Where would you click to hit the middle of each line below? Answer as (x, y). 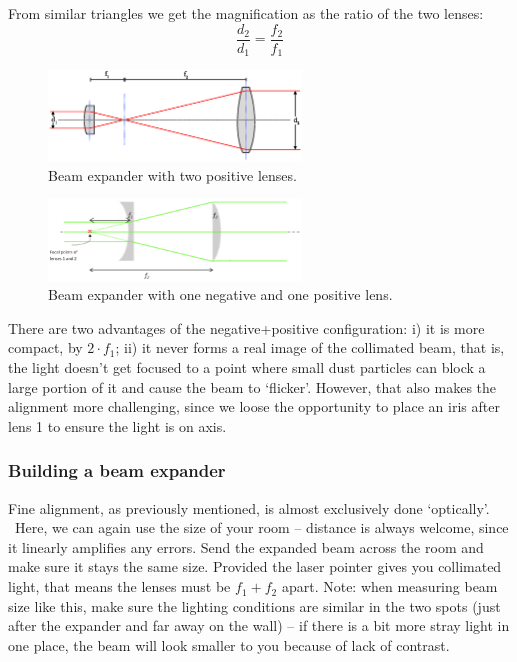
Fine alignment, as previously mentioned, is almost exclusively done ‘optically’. (249, 507)
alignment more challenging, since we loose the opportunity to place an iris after (254, 406)
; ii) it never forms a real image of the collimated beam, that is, (310, 347)
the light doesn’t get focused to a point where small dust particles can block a (247, 367)
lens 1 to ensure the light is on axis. (117, 425)
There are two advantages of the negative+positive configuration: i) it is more (246, 327)
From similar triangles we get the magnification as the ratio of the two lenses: (246, 13)
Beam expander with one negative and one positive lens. (220, 294)
